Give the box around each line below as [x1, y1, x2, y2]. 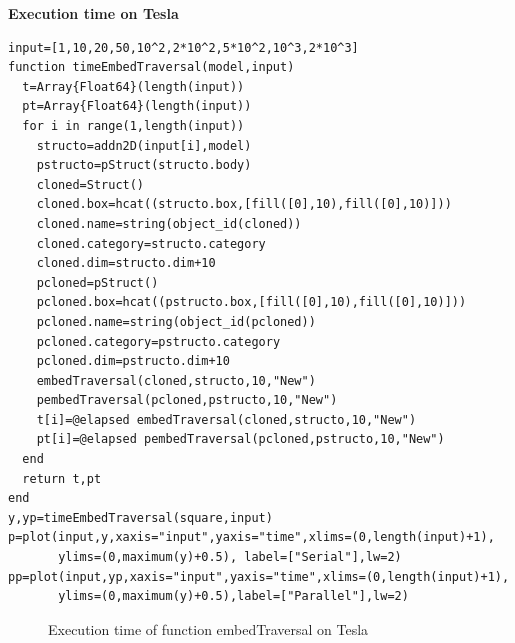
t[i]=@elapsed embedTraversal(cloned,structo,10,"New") [36, 412, 417, 427]
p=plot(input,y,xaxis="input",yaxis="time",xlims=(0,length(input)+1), [8, 530, 495, 545]
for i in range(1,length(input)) [22, 118, 245, 133]
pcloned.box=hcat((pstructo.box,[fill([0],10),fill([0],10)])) [36, 295, 467, 310]
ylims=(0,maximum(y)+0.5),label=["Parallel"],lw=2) [58, 589, 409, 604]
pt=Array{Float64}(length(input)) [22, 99, 252, 114]
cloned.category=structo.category [36, 236, 266, 251]
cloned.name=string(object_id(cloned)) [36, 216, 302, 231]
